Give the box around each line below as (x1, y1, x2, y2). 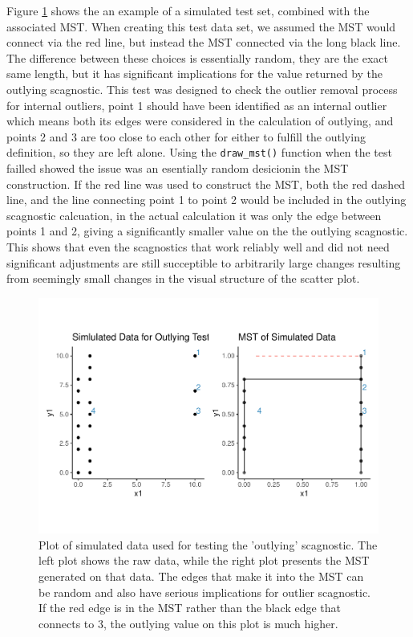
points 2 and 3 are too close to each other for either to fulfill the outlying (6, 128, 366, 145)
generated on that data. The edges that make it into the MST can (38, 568, 364, 585)
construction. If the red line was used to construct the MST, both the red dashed (6, 175, 406, 192)
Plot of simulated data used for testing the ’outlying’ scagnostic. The (38, 536, 378, 553)
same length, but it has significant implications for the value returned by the (6, 65, 383, 82)
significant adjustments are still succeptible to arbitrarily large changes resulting (6, 254, 401, 271)
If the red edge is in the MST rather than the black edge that (38, 599, 342, 616)
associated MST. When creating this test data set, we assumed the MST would (6, 18, 396, 35)
